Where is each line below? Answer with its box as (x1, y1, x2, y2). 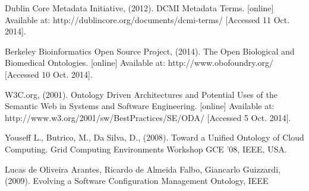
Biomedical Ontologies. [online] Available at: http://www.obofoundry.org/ (5, 56, 273, 69)
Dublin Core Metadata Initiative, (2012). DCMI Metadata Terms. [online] (5, 2, 274, 14)
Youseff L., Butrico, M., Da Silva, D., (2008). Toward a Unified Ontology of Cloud (5, 131, 304, 144)
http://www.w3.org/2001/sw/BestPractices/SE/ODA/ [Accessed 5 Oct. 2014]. (5, 111, 291, 123)
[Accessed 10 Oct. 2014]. (5, 68, 93, 80)
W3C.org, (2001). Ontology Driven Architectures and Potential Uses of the (5, 88, 278, 100)
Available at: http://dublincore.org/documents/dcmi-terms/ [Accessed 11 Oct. (5, 13, 290, 26)
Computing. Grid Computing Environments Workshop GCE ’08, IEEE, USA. (5, 142, 287, 155)
